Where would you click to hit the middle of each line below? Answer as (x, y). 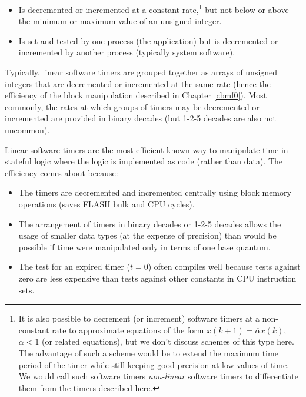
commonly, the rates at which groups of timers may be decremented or (132, 106)
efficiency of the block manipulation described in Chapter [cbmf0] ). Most (136, 95)
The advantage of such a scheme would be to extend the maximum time (148, 353)
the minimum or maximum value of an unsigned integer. (120, 21)
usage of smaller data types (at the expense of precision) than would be (147, 235)
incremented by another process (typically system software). (127, 52)
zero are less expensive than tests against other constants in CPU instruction (157, 278)
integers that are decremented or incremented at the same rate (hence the (138, 83)
